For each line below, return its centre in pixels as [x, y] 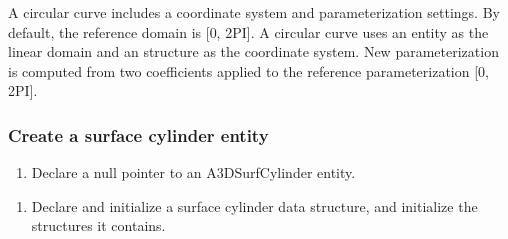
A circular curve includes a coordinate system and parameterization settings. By [254, 12]
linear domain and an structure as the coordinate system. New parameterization [253, 51]
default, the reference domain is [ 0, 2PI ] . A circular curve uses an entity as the [248, 31]
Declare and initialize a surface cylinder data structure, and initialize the [254, 205]
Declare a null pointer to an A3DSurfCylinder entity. [193, 172]
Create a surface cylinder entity [138, 134]
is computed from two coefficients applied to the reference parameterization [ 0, [248, 70]
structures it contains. [98, 225]
